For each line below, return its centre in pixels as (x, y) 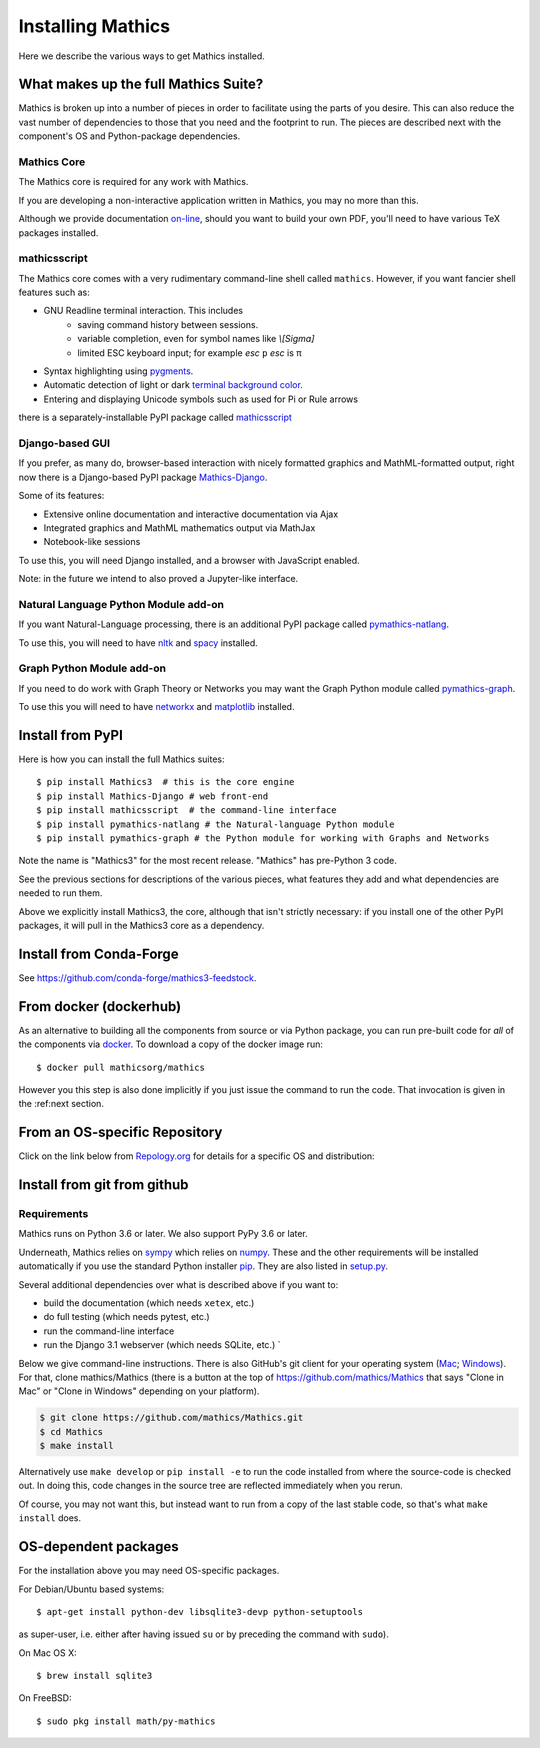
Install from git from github (103, 1185)
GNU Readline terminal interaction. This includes (143, 311)
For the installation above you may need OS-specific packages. (149, 1571)
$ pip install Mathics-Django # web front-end (152, 796)
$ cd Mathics (71, 1431)
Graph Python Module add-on (92, 668)
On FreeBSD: (45, 1698)
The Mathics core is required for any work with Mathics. (133, 182)
